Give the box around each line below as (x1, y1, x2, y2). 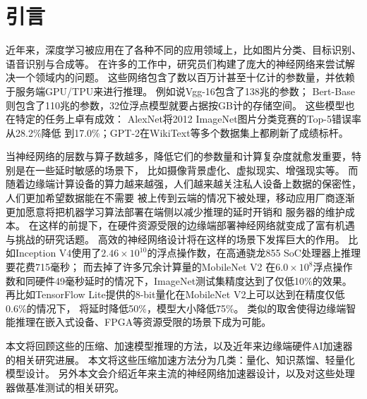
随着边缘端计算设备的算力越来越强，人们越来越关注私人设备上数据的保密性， (6, 176, 361, 191)
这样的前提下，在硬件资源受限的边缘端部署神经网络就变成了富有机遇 (38, 218, 355, 233)
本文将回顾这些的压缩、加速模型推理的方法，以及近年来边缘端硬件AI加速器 (6, 338, 353, 352)
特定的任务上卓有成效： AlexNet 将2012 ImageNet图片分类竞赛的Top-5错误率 (15, 111, 361, 126)
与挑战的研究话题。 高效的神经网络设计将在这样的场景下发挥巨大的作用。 (6, 231, 345, 246)
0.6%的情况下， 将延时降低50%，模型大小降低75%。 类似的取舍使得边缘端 (6, 300, 347, 315)
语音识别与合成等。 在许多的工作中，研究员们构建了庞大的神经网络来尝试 (6, 56, 345, 70)
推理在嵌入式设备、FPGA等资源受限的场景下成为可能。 (15, 314, 272, 329)
